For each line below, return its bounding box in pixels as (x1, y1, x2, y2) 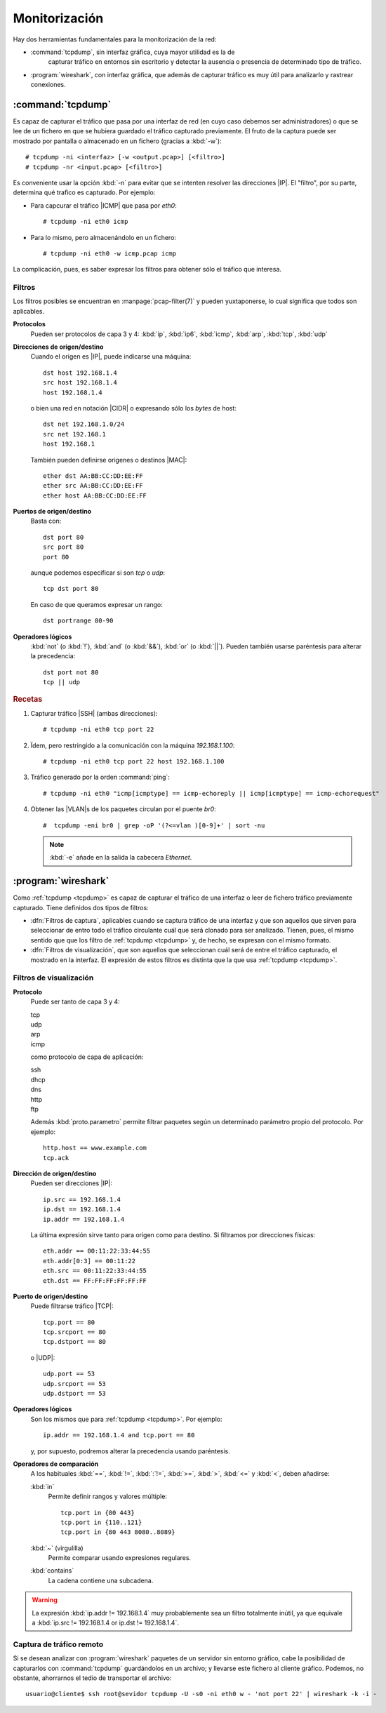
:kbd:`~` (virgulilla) (30, 1544, 84, 1552)
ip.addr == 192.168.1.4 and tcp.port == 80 (43, 1432, 195, 1439)
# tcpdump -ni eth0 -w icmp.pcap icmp (43, 249, 177, 258)
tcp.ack (43, 1154, 69, 1161)
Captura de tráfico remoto (13, 1639, 104, 1649)
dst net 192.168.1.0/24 (43, 420, 125, 428)
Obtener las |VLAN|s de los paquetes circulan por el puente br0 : (30, 805, 217, 813)
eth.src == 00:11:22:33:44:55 (43, 1267, 147, 1275)
